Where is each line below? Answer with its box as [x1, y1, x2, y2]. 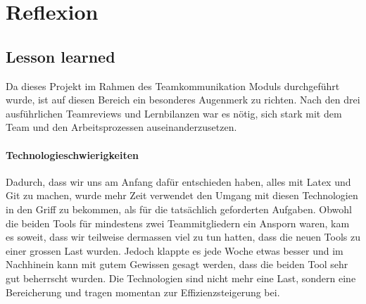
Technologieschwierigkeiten [6, 147, 139, 162]
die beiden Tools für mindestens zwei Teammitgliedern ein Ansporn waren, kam [6, 215, 350, 230]
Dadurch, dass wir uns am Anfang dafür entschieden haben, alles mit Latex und [6, 174, 351, 189]
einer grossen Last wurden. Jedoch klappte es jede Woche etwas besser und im [6, 243, 343, 258]
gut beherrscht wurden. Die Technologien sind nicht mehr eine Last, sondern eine [6, 270, 356, 285]
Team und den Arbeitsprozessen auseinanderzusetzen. [6, 120, 237, 134]
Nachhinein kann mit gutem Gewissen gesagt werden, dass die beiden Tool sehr [6, 257, 348, 272]
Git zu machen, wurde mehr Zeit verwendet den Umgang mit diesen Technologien [6, 188, 358, 203]
